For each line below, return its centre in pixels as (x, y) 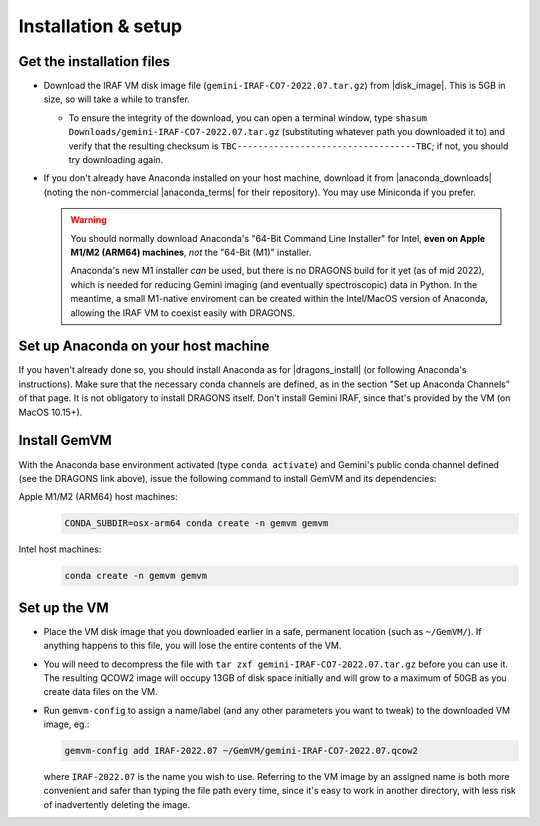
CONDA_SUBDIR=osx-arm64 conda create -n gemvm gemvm (196, 523)
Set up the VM (63, 607)
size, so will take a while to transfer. (116, 99)
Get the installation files (94, 61)
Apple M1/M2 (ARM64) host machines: (98, 497)
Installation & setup (100, 26)
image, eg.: (66, 724)
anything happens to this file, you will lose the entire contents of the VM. (192, 646)
